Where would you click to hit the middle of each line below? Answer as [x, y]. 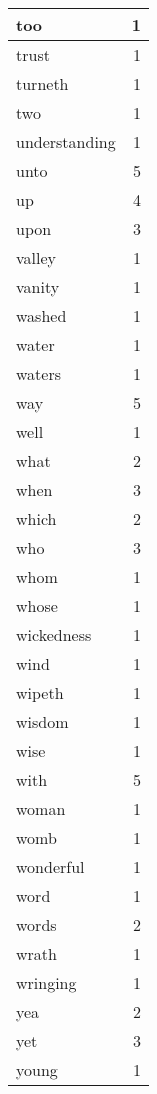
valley [36, 257]
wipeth [40, 692]
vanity [38, 286]
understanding [66, 141]
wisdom [42, 721]
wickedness [54, 634]
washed [41, 315]
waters [39, 373]
